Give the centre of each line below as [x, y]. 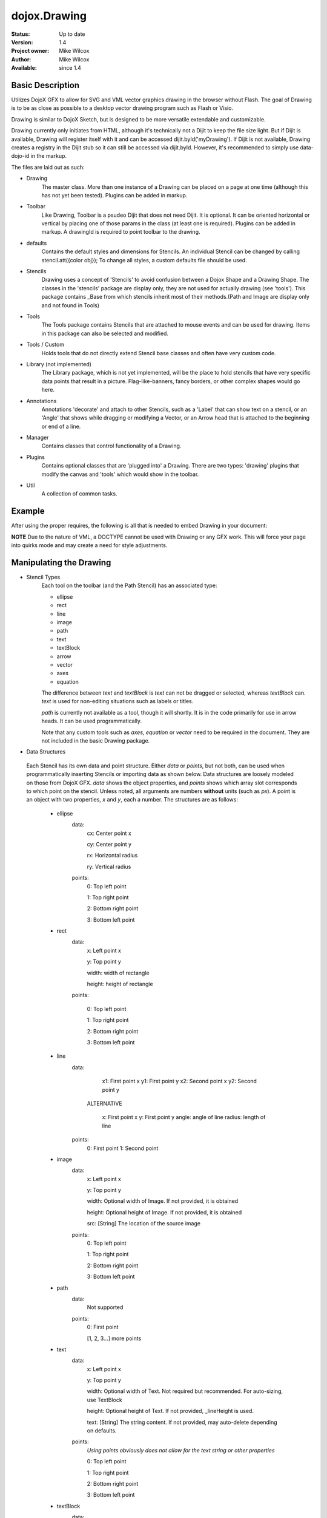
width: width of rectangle [118, 973]
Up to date [72, 34]
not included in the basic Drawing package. [96, 741]
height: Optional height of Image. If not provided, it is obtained [164, 1212]
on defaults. [102, 1431]
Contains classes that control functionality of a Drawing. [111, 446]
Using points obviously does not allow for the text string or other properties [181, 1450]
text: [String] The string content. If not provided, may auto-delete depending [182, 1422]
